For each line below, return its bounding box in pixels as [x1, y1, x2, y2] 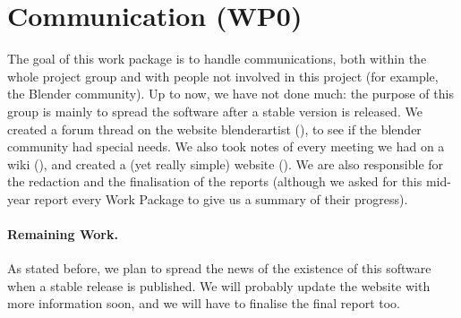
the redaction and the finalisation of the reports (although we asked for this [7, 172, 423, 191]
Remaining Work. [7, 225, 118, 244]
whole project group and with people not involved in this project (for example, [7, 66, 439, 85]
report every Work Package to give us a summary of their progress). [34, 189, 408, 208]
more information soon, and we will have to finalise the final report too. [7, 294, 400, 313]
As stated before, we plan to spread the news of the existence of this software [7, 259, 431, 278]
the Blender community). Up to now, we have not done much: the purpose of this [7, 84, 454, 103]
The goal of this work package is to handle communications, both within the [7, 49, 427, 68]
